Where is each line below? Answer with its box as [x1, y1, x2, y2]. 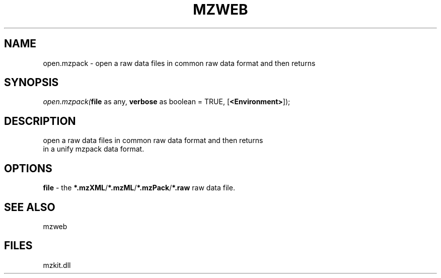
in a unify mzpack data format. [43, 145, 144, 154]
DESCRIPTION [4, 114, 76, 127]
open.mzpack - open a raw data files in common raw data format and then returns [43, 58, 316, 67]
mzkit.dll [43, 260, 71, 269]
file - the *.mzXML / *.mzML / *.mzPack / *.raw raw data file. [43, 183, 235, 192]
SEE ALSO [4, 200, 55, 214]
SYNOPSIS [4, 76, 59, 89]
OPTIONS [4, 162, 52, 175]
